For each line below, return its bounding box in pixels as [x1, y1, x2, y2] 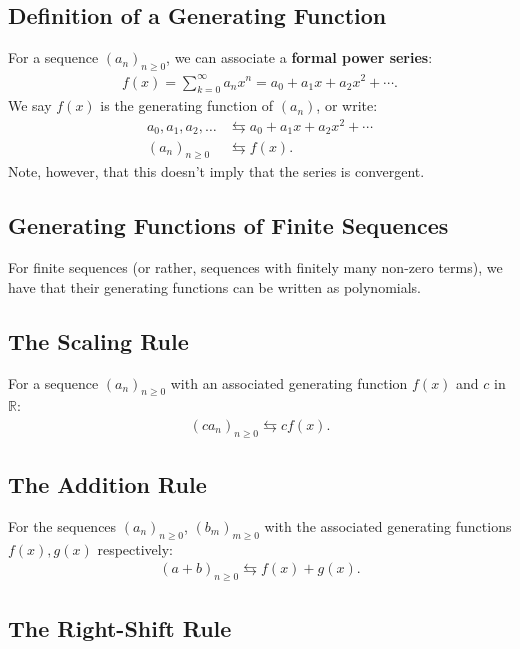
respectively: [97, 538, 173, 559]
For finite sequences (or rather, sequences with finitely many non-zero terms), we [8, 257, 503, 278]
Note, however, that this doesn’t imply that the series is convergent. [8, 161, 425, 182]
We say [8, 95, 52, 116]
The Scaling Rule [8, 325, 189, 356]
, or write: [316, 95, 378, 116]
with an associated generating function [170, 372, 408, 393]
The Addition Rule [8, 469, 207, 500]
